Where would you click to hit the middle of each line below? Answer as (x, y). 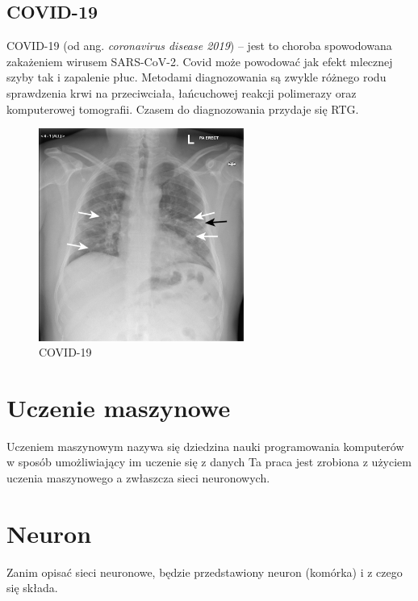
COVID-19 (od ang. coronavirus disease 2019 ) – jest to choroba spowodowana (199, 46)
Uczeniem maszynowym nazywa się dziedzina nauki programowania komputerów (205, 446)
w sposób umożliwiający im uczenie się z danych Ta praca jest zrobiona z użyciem (209, 462)
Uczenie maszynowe (119, 407)
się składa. (32, 588)
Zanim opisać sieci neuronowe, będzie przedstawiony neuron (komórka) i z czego (205, 572)
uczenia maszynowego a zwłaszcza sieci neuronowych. (138, 478)
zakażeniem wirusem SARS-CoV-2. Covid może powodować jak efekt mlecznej (200, 61)
